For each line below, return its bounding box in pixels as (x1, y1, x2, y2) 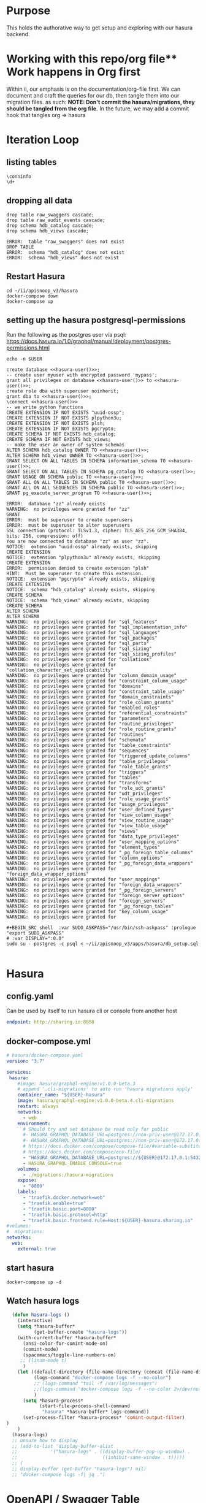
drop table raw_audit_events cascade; (6, 217, 105, 223)
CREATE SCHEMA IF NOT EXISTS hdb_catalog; (6, 431, 116, 437)
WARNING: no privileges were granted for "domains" (6, 683, 144, 690)
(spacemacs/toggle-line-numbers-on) (22, 1352, 116, 1358)
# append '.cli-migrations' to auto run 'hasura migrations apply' (17, 1086, 193, 1092)
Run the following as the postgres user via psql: (6, 331, 127, 338)
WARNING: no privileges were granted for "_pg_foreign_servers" (6, 887, 177, 893)
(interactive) (17, 1318, 53, 1324)
